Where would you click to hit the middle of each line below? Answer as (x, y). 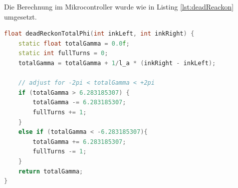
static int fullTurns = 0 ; (63, 53)
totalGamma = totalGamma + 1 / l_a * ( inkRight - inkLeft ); (117, 63)
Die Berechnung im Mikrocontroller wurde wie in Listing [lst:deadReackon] (119, 7)
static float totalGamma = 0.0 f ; (74, 43)
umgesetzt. (21, 16)
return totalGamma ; (51, 171)
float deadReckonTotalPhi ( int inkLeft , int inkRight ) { (99, 34)
